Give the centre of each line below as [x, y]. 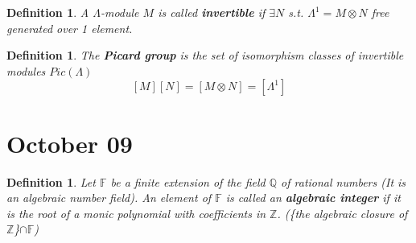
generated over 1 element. [70, 28]
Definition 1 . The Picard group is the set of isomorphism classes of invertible [205, 55]
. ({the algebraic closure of [342, 213]
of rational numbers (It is [344, 181]
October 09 [70, 143]
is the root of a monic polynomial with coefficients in [136, 213]
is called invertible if [212, 12]
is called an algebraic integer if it [313, 198]
